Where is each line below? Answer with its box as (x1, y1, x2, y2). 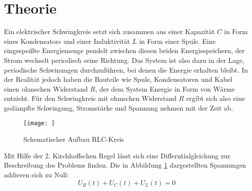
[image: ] (23, 120, 55, 127)
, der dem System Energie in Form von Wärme (95, 83, 235, 94)
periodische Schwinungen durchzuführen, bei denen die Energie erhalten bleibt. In (4, 64, 248, 75)
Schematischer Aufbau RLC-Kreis (23, 134, 124, 144)
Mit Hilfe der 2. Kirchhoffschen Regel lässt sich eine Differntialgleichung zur (4, 150, 231, 160)
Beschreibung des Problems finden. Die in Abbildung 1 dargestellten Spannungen (4, 160, 246, 170)
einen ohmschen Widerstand (4, 83, 88, 94)
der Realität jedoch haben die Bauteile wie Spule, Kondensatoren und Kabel (4, 74, 233, 84)
